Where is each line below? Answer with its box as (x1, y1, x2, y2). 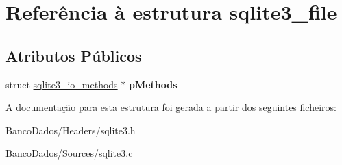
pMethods (128, 77, 178, 91)
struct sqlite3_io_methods (5, 77, 118, 91)
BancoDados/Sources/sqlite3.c (5, 146, 133, 160)
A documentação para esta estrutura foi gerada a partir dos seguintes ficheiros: (5, 100, 337, 114)
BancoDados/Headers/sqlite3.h (5, 123, 136, 137)
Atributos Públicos (5, 45, 142, 66)
